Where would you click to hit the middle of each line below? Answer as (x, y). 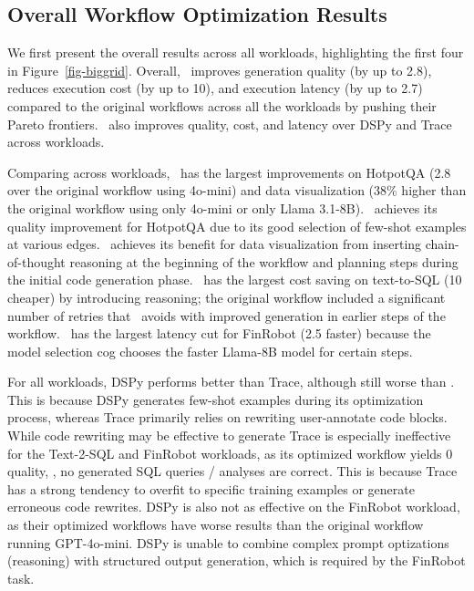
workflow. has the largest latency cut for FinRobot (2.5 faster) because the (219, 333)
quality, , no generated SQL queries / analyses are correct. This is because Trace (232, 471)
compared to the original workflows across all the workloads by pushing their (222, 105)
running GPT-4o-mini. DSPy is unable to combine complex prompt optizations (228, 542)
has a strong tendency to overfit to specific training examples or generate (211, 488)
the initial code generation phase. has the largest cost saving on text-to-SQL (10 (235, 280)
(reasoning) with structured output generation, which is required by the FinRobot (237, 560)
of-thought (36, 261)
